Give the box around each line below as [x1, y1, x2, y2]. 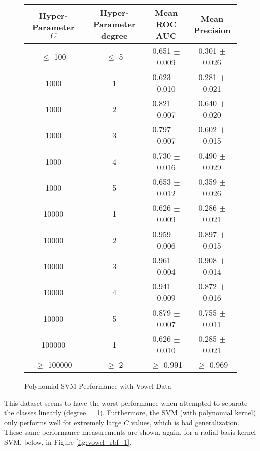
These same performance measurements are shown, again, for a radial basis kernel [4, 427, 256, 437]
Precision [193, 24, 231, 36]
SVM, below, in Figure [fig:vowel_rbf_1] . [4, 436, 132, 447]
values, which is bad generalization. [131, 417, 240, 427]
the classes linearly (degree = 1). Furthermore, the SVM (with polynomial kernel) [4, 407, 256, 418]
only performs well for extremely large [4, 417, 122, 427]
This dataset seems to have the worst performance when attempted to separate [4, 397, 248, 408]
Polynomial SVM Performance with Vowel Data [24, 381, 171, 391]
